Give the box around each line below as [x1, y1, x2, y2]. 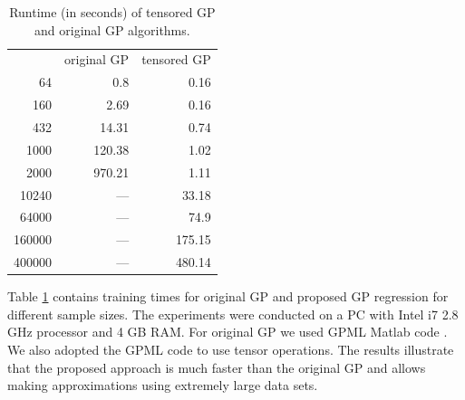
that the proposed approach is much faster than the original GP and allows [7, 357, 426, 376]
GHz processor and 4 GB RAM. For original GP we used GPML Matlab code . [7, 322, 448, 341]
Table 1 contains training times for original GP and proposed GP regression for [7, 287, 449, 306]
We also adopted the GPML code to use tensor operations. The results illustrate [7, 339, 454, 358]
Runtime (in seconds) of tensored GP [9, 3, 216, 21]
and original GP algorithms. [34, 20, 190, 39]
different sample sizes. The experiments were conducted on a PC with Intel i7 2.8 [7, 304, 459, 323]
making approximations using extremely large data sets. [7, 376, 318, 395]
